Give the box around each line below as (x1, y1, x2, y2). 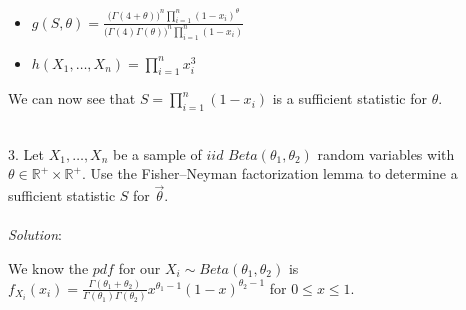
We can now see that (8, 88, 136, 109)
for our (118, 257, 161, 278)
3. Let (8, 143, 44, 164)
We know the (8, 257, 89, 278)
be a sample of (113, 143, 202, 164)
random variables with (317, 143, 455, 164)
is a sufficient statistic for (272, 88, 428, 109)
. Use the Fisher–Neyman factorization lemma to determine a (81, 163, 458, 184)
